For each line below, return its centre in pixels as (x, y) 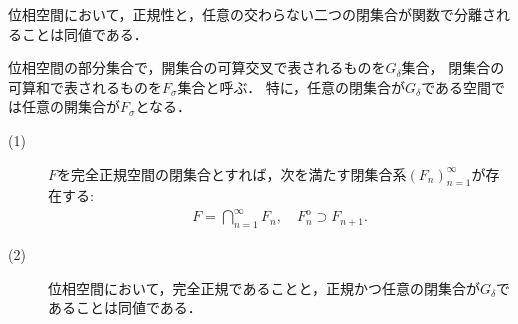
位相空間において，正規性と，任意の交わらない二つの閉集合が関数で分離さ (252, 14)
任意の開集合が (70, 106)
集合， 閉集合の (453, 67)
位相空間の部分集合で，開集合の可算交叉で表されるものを (197, 67)
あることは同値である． (125, 307)
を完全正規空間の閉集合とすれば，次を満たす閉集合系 (232, 173)
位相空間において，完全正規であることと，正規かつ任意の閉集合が (264, 287)
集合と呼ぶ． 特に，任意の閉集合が (291, 86)
